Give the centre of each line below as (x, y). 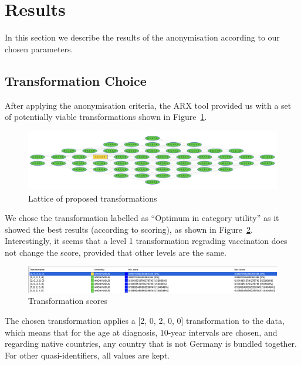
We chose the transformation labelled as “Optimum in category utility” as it (142, 218)
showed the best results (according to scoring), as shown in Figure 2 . (129, 229)
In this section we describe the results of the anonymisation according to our (142, 37)
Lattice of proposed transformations (93, 198)
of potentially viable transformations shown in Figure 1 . (106, 117)
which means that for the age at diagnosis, (81, 332)
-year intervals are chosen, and (223, 332)
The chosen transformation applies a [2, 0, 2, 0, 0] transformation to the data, (145, 320)
